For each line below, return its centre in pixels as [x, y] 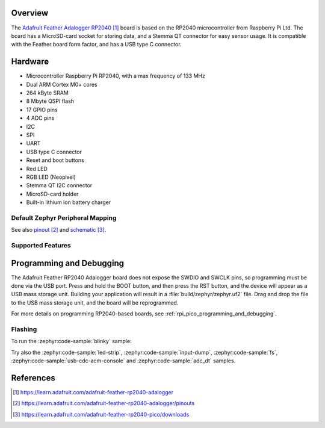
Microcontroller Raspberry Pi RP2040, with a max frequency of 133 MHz [116, 76]
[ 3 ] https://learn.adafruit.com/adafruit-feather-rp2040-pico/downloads [101, 414]
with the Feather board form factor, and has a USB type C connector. [96, 45]
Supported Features [41, 245]
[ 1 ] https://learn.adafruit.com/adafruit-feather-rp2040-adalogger [93, 392]
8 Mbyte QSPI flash [50, 101]
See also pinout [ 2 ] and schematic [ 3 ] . [59, 230]
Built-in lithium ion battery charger [69, 202]
